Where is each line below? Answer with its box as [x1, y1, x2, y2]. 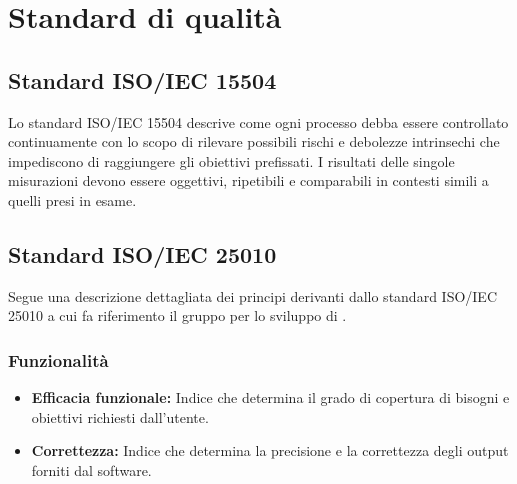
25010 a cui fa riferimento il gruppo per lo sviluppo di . [8, 305, 347, 326]
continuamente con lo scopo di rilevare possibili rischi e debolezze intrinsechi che [8, 131, 500, 152]
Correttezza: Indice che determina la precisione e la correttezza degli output [31, 440, 509, 461]
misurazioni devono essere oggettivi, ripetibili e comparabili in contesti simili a [8, 170, 489, 191]
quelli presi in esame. [8, 189, 137, 210]
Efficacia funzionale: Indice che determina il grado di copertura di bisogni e [31, 387, 510, 408]
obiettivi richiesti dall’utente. [31, 406, 209, 427]
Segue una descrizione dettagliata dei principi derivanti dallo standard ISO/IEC [8, 285, 498, 306]
